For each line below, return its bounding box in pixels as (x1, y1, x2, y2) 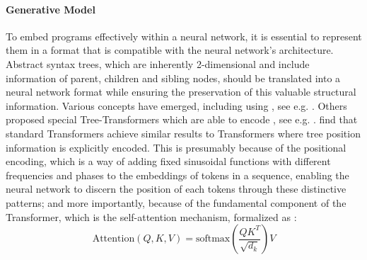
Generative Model (6, 1, 95, 16)
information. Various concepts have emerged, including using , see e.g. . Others (6, 98, 347, 113)
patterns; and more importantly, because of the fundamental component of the (6, 195, 346, 210)
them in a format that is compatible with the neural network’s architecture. (6, 43, 334, 57)
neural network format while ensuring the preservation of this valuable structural (6, 84, 356, 99)
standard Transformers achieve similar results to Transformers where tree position (6, 125, 361, 140)
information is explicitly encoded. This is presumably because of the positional (6, 140, 346, 154)
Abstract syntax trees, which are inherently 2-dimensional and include (6, 56, 310, 71)
